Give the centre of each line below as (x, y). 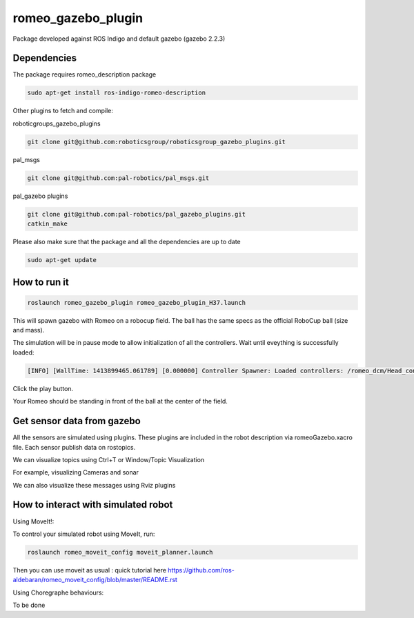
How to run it (41, 282)
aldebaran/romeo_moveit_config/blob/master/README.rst (95, 580)
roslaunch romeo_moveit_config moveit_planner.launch (120, 552)
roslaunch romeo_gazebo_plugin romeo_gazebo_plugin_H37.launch (137, 302)
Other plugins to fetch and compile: (63, 111)
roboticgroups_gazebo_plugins (57, 123)
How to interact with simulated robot (93, 505)
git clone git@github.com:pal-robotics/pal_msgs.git (118, 178)
